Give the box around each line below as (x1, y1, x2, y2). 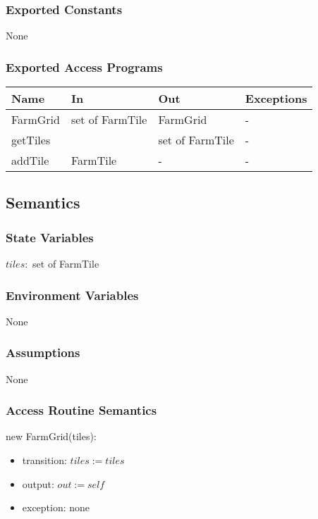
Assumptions (6, 344, 80, 361)
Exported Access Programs (6, 58, 163, 75)
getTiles (11, 132, 51, 149)
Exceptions (245, 90, 307, 107)
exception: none (22, 500, 90, 515)
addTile (11, 152, 49, 169)
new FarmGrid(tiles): (6, 429, 97, 444)
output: (22, 476, 54, 491)
